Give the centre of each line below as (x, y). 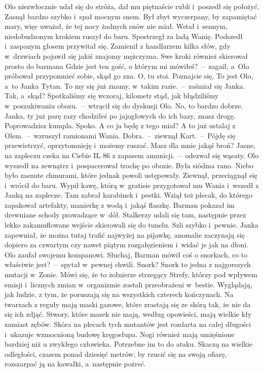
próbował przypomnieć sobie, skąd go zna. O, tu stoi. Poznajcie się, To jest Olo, (129, 76)
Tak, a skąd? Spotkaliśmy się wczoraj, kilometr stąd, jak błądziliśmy (112, 96)
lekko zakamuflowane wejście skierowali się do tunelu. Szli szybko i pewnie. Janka (132, 225)
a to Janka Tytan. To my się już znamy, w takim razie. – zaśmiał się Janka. (125, 85)
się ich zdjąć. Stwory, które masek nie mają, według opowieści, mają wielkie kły (128, 314)
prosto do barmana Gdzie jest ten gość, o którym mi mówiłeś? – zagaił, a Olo (127, 66)
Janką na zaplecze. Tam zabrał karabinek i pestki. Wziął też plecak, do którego (128, 195)
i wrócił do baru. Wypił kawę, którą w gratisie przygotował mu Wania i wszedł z (132, 185)
